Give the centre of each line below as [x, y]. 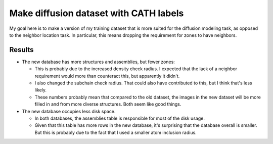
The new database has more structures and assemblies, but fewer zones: [99, 62]
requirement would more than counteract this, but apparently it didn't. [107, 76]
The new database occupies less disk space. [69, 111]
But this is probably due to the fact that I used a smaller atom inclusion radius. [116, 132]
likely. [41, 90]
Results [21, 50]
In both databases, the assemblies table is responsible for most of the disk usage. [120, 118]
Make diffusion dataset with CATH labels [97, 13]
